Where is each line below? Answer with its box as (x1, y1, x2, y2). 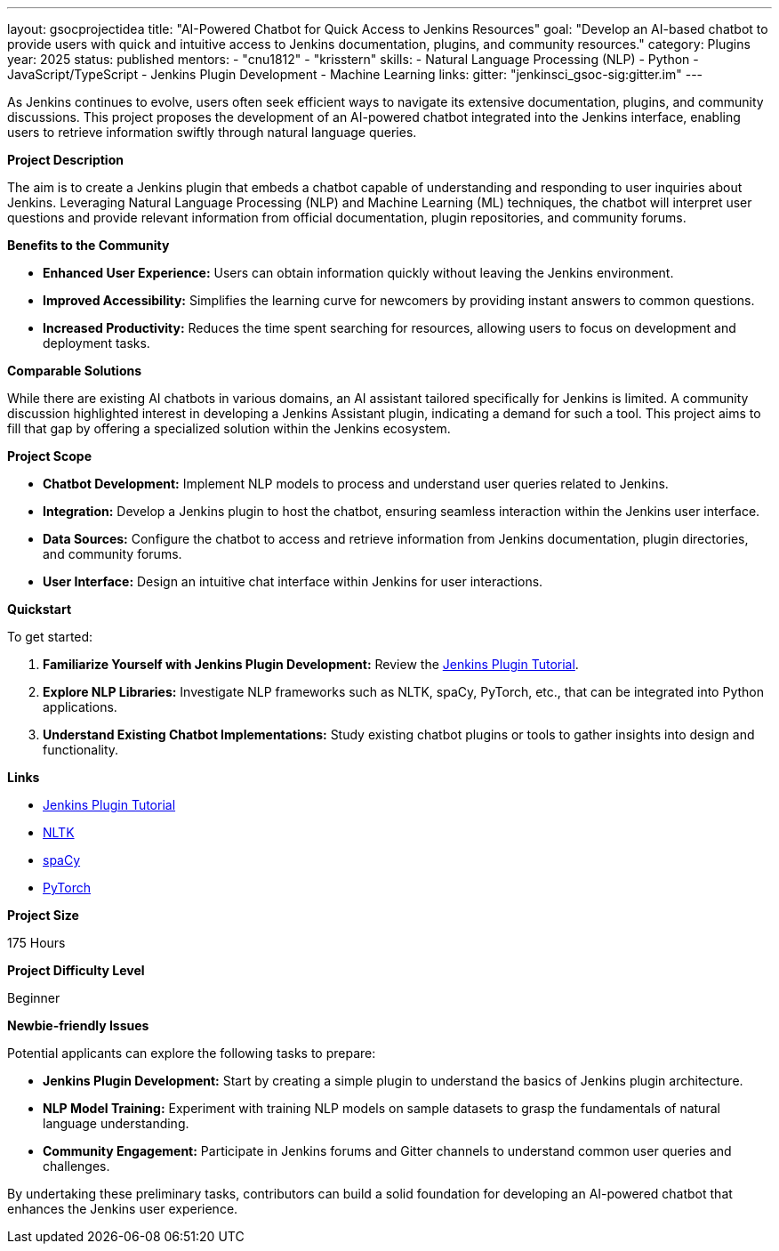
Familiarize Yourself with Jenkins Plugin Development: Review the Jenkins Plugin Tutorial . (43, 657, 579, 672)
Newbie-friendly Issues (7, 1018, 149, 1033)
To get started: (7, 629, 93, 644)
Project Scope (7, 448, 92, 464)
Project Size (7, 908, 79, 923)
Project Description (7, 152, 124, 167)
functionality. (43, 742, 119, 757)
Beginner (7, 990, 60, 1005)
